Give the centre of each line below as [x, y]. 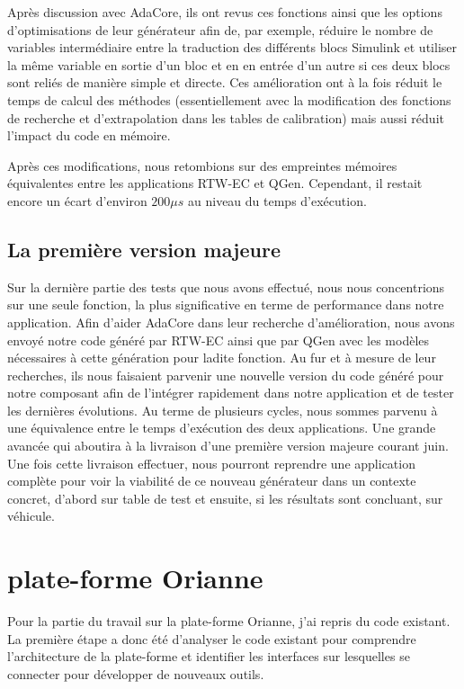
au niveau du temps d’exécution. [277, 200]
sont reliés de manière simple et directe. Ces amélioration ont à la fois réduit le [225, 82]
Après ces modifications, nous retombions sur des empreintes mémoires [202, 165]
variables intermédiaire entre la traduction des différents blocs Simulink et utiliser [232, 47]
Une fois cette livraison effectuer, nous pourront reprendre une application [211, 463]
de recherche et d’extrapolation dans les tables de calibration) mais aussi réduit [226, 117]
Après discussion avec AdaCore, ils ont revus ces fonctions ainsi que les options [225, 12]
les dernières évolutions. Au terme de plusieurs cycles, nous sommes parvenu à [223, 410]
